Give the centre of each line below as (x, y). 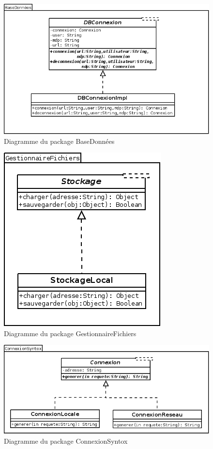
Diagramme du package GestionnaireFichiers (70, 333)
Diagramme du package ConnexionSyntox (66, 441)
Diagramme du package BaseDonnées (59, 141)
